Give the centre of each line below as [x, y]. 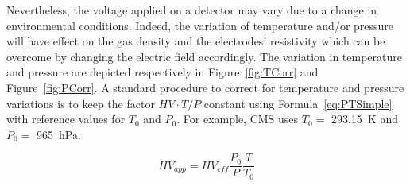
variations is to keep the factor [81, 103]
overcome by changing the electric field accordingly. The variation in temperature [205, 56]
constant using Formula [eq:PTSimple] [298, 103]
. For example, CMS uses [238, 119]
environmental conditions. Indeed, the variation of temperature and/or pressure [200, 25]
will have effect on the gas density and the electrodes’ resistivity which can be [196, 41]
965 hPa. [59, 134]
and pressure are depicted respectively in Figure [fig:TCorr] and [162, 72]
